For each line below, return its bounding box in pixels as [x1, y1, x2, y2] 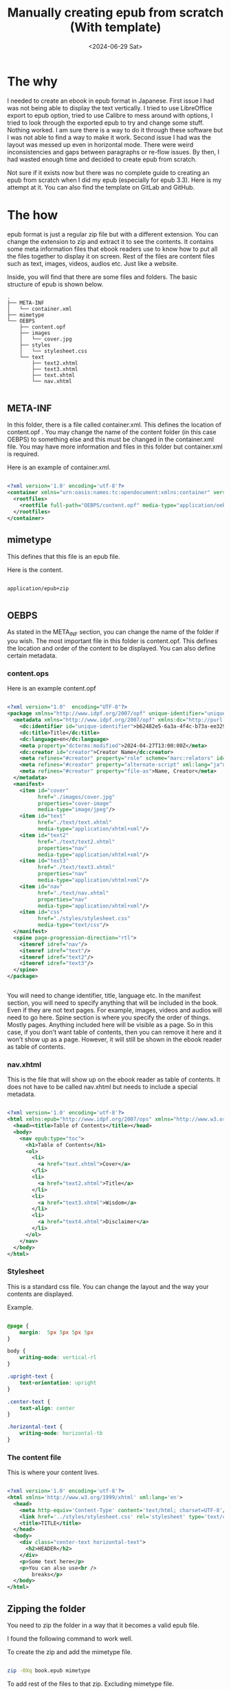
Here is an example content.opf [7, 684, 96, 693]
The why [7, 74, 58, 89]
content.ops [7, 669, 49, 678]
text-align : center [19, 1405, 76, 1412]
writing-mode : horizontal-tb [19, 1430, 103, 1437]
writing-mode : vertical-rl [19, 1354, 97, 1361]
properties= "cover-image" [37, 800, 112, 807]
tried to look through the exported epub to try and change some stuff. [7, 119, 204, 127]
